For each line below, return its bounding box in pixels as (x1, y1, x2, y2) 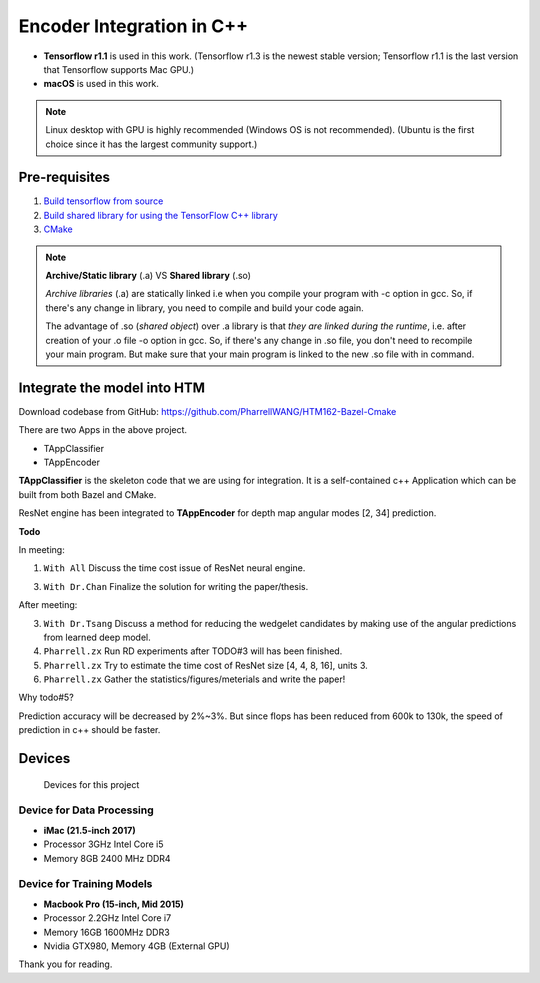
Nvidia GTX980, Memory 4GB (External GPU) (43, 940, 230, 952)
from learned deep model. (43, 631, 152, 643)
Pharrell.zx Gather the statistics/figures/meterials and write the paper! (43, 673, 346, 685)
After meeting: (18, 599, 78, 611)
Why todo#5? (18, 691, 74, 704)
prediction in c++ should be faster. (18, 724, 161, 736)
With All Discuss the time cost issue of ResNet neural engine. (43, 562, 306, 574)
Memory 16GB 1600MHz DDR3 (43, 926, 170, 938)
